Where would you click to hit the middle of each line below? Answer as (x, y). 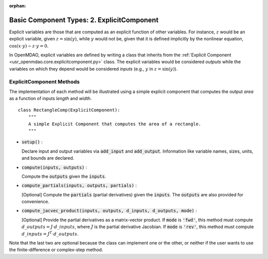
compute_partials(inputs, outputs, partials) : (79, 185)
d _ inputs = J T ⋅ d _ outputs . (50, 233)
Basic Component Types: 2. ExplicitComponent (84, 20)
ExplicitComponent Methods (44, 82)
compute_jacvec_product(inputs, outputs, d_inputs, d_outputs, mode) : (109, 211)
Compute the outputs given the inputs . (64, 176)
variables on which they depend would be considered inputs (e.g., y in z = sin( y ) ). (94, 69)
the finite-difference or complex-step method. (56, 250)
